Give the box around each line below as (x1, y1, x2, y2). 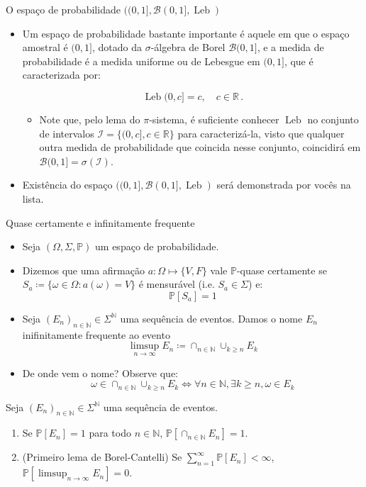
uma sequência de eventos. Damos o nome (120, 310, 303, 325)
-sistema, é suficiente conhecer (149, 111, 279, 126)
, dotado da (91, 40, 142, 55)
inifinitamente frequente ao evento (22, 327, 170, 342)
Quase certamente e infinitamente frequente (6, 215, 195, 230)
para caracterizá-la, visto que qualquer (177, 125, 345, 140)
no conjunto (307, 111, 359, 126)
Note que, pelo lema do (39, 111, 140, 126)
